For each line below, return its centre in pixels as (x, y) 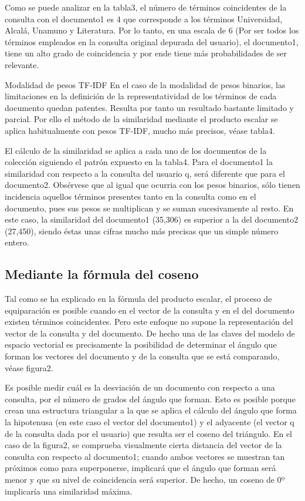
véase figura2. (29, 367)
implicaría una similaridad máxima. (69, 491)
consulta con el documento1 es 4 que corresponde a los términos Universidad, (144, 19)
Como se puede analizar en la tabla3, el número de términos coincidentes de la (146, 7)
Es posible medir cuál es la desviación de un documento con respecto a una (140, 387)
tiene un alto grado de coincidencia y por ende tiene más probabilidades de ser (146, 53)
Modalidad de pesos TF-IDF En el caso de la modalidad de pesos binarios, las (145, 84)
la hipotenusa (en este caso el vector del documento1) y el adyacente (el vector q (150, 422)
